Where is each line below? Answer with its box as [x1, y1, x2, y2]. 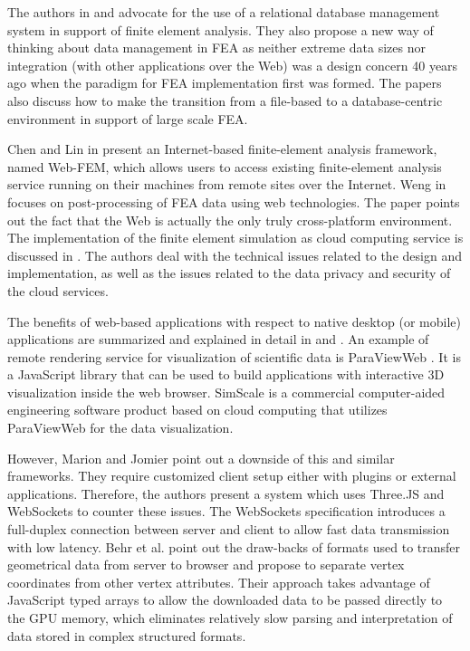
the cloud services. [7, 281, 109, 300]
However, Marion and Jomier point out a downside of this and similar [7, 448, 395, 467]
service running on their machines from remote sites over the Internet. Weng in [7, 175, 446, 194]
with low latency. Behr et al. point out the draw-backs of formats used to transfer [7, 537, 461, 556]
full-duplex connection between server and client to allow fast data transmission [7, 520, 450, 539]
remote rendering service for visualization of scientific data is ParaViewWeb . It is [7, 347, 461, 366]
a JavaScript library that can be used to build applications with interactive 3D [7, 365, 445, 384]
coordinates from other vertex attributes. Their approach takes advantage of [7, 572, 430, 591]
